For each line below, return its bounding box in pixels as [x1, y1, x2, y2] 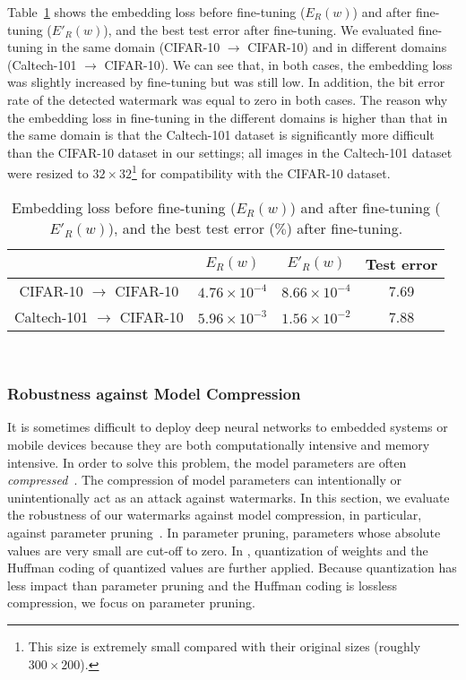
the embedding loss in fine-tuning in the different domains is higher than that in [7, 108, 448, 126]
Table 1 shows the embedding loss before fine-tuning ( [7, 3, 306, 21]
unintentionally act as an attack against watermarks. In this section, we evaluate [7, 487, 450, 506]
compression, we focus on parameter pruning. [7, 593, 255, 612]
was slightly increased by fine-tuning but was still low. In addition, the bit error [7, 73, 445, 91]
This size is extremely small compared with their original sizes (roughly [28, 636, 421, 655]
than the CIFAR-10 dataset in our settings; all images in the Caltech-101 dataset [7, 142, 453, 161]
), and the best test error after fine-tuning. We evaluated [103, 20, 415, 39]
